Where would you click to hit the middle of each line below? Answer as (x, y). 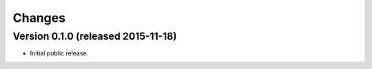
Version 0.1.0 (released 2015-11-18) (95, 36)
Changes (39, 18)
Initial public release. (59, 53)
